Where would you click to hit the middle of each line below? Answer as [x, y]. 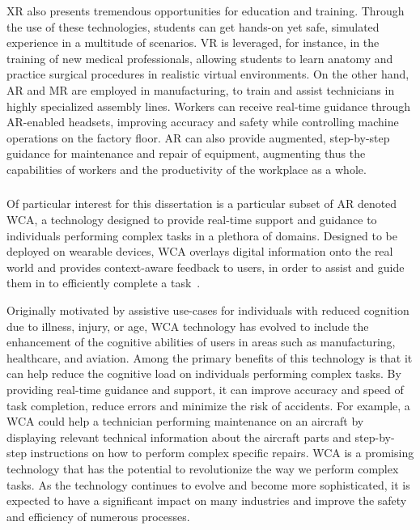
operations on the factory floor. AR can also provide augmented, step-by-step [198, 137]
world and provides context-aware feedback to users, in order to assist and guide [206, 267]
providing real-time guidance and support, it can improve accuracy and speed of [205, 389]
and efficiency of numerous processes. [98, 516]
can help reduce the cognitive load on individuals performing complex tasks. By [204, 373]
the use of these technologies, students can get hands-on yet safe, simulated [193, 26]
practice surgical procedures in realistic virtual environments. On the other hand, [208, 74]
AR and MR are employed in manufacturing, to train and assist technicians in [201, 89]
